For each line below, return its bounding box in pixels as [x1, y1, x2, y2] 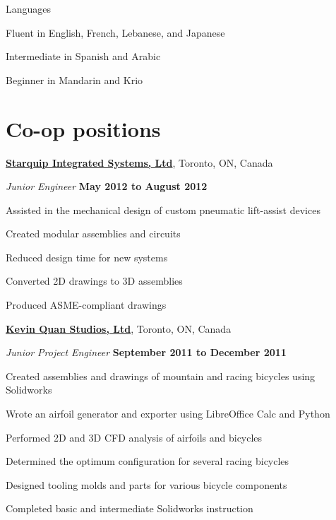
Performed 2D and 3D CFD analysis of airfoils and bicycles [6, 430, 263, 444]
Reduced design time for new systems [6, 249, 168, 264]
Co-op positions [6, 114, 161, 143]
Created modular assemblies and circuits [6, 226, 181, 241]
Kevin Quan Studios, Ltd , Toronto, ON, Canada [6, 321, 232, 336]
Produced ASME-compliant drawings [6, 297, 167, 312]
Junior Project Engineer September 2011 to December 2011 [6, 345, 287, 360]
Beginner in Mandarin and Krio [6, 72, 143, 87]
